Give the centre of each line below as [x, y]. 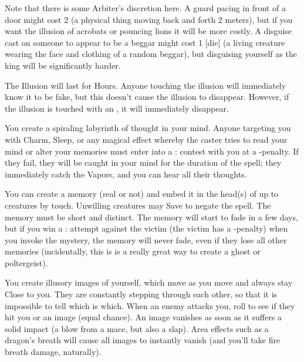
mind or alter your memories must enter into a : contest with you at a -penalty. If [152, 151]
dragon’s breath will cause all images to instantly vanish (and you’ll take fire [143, 340]
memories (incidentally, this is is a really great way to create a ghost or [133, 251]
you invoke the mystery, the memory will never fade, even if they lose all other [146, 239]
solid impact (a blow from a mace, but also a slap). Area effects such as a [137, 328]
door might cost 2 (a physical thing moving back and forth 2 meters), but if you [149, 19]
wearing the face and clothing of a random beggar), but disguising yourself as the [151, 54]
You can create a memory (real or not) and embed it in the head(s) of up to [142, 194]
